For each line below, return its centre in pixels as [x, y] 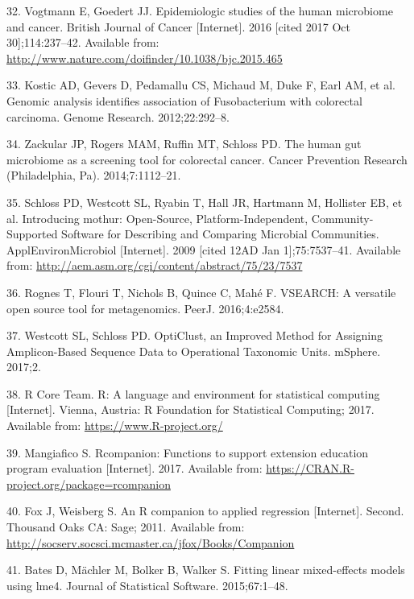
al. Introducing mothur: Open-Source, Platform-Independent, [157, 218]
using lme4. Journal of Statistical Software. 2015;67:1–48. [147, 585]
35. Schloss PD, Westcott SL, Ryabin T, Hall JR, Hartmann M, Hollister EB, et [205, 202]
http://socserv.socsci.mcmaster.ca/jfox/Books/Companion [151, 542]
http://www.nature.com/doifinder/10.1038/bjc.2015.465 [145, 58]
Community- [342, 218]
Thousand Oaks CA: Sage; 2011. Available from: [126, 527]
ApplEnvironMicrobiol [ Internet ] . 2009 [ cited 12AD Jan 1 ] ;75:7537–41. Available [204, 249]
